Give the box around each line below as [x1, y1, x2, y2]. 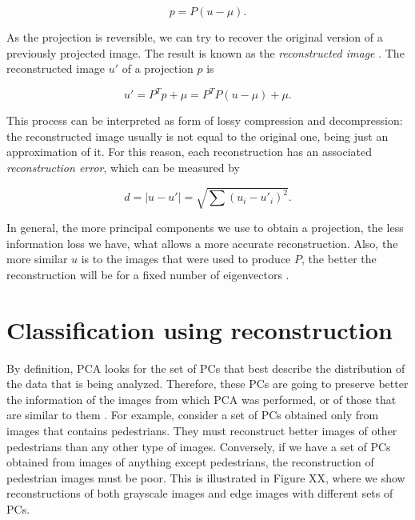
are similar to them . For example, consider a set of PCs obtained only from [6, 406, 379, 423]
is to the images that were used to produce [81, 250, 291, 267]
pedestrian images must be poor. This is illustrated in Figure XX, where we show [6, 469, 405, 486]
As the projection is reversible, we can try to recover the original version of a [6, 29, 383, 45]
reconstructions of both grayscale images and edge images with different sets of [6, 485, 393, 502]
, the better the [301, 250, 377, 267]
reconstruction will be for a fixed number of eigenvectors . [6, 266, 289, 282]
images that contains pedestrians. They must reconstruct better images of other [6, 422, 397, 439]
